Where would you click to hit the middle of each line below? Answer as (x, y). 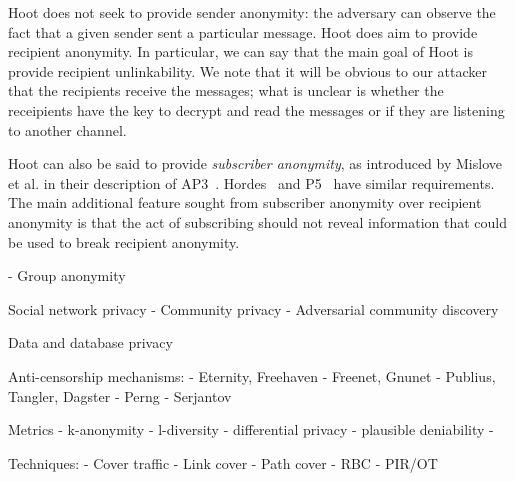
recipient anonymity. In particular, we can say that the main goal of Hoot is (240, 51)
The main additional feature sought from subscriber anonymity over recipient (245, 202)
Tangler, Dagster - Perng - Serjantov (120, 395)
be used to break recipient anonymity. (124, 241)
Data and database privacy (90, 342)
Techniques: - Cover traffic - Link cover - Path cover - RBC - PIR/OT (223, 462)
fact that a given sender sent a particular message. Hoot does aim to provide (243, 31)
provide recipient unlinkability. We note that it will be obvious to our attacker (248, 70)
